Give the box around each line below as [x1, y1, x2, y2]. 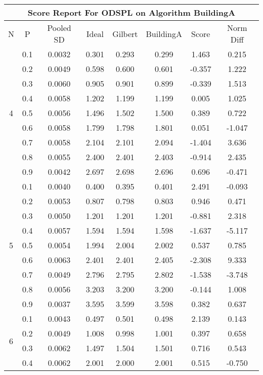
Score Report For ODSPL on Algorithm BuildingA [27, 7, 236, 18]
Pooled [47, 22, 71, 33]
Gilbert [112, 27, 138, 40]
